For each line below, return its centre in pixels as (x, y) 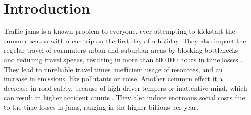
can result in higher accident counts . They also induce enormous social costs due (125, 97)
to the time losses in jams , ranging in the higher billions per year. (101, 107)
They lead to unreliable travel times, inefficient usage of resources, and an (113, 69)
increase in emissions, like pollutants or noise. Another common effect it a (113, 79)
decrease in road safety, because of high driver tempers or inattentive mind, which (125, 88)
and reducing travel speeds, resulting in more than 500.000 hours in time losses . (123, 59)
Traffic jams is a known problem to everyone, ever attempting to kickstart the (119, 31)
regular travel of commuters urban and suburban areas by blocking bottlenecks (121, 50)
